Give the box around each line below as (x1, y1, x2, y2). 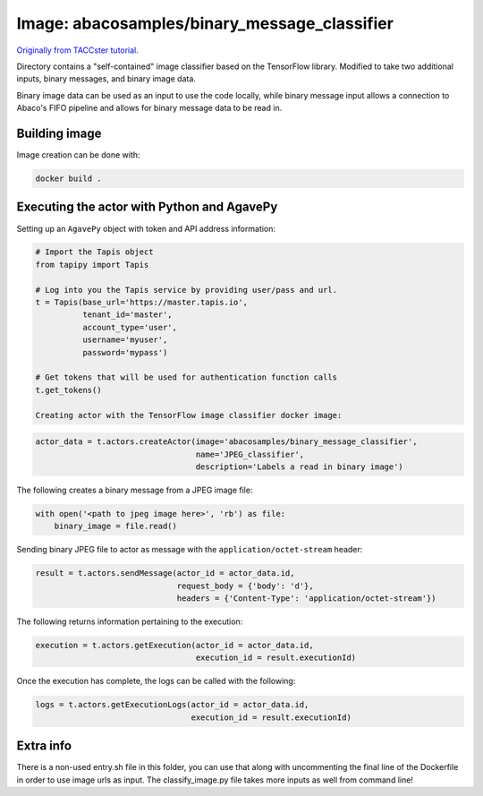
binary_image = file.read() (54, 521, 178, 532)
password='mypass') (81, 347, 168, 357)
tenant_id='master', (81, 310, 174, 320)
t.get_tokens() (35, 385, 102, 395)
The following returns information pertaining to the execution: (16, 616, 243, 627)
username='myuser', (81, 335, 168, 345)
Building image (16, 125, 102, 141)
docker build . (35, 174, 102, 184)
